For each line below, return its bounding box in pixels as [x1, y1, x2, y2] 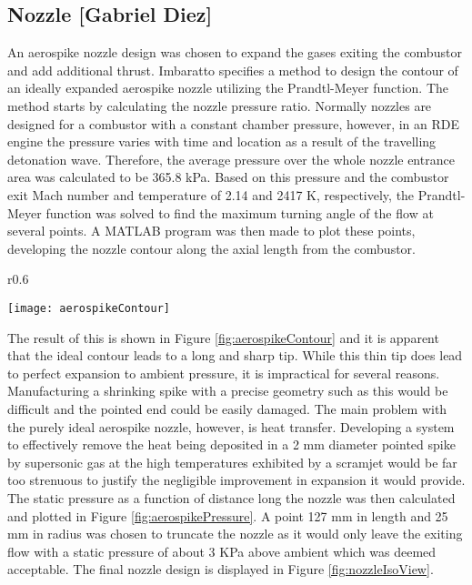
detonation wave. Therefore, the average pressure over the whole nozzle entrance [7, 149, 455, 168]
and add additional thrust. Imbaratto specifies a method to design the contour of [7, 60, 458, 79]
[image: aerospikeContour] [7, 301, 170, 315]
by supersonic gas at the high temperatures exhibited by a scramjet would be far [7, 452, 457, 471]
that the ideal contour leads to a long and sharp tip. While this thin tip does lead [7, 346, 463, 365]
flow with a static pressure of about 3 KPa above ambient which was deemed [7, 541, 437, 560]
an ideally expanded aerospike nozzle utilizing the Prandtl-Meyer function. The [7, 78, 448, 97]
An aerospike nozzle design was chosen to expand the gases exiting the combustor [7, 43, 462, 62]
